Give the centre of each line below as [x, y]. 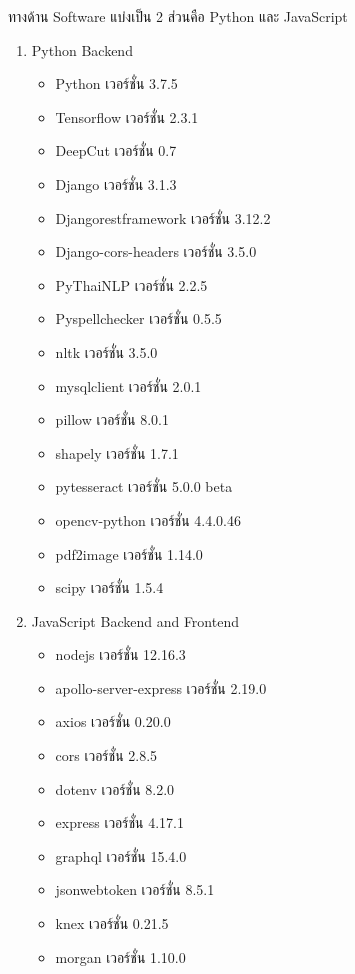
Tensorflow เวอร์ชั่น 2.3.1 [127, 116]
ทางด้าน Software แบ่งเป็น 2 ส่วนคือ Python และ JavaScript [178, 16]
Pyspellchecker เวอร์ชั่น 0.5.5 [138, 318]
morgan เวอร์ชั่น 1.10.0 [120, 956]
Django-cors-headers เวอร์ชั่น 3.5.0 [156, 251]
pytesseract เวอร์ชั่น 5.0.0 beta [144, 486]
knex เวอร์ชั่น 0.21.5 [112, 923]
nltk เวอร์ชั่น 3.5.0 [106, 351]
